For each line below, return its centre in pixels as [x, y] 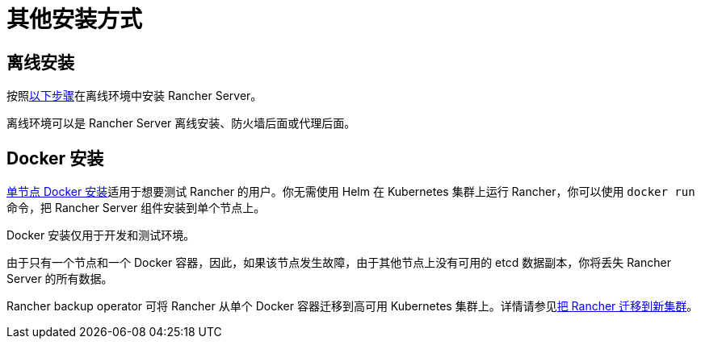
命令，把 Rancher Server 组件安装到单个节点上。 [136, 208]
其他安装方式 [75, 19]
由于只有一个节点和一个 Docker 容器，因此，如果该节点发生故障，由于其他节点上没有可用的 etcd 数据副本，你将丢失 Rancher [339, 263]
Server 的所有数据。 [60, 279]
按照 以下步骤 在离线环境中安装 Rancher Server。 [134, 96]
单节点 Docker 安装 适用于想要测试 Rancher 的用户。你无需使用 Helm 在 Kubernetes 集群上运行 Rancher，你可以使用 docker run [351, 192]
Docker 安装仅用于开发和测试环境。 [101, 235]
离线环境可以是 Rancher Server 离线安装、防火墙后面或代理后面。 [181, 123]
